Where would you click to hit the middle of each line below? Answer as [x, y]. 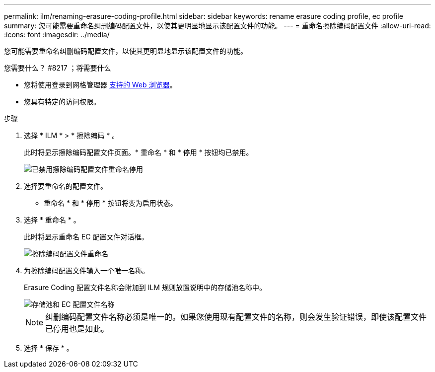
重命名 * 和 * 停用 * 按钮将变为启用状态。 [110, 203]
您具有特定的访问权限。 [62, 102]
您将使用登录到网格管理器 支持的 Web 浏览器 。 [100, 85]
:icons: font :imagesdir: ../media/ [57, 35]
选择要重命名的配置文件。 [66, 186]
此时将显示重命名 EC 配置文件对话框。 [86, 237]
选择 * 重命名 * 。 [52, 220]
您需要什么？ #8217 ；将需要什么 [58, 68]
